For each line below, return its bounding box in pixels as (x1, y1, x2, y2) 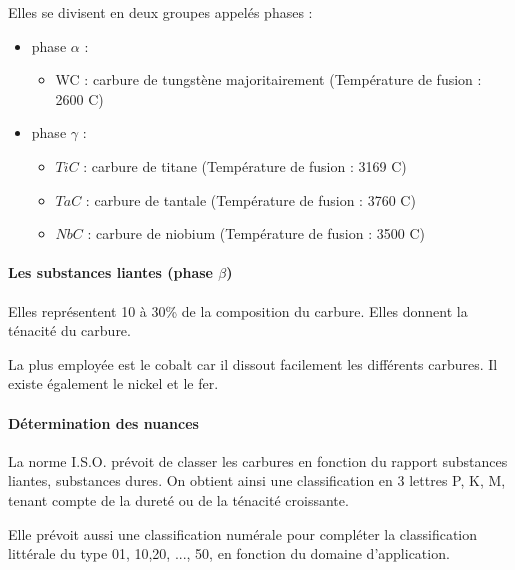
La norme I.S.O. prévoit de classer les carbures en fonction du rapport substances (8, 450, 508, 471)
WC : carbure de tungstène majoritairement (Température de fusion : (55, 69, 482, 90)
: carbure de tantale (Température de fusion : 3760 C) (85, 189, 416, 210)
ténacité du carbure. (8, 320, 131, 341)
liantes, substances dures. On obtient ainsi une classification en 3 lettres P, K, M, (8, 470, 506, 491)
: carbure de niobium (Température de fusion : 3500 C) (87, 223, 425, 244)
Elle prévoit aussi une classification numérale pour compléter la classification (8, 523, 478, 544)
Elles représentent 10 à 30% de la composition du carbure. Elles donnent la (8, 300, 468, 321)
